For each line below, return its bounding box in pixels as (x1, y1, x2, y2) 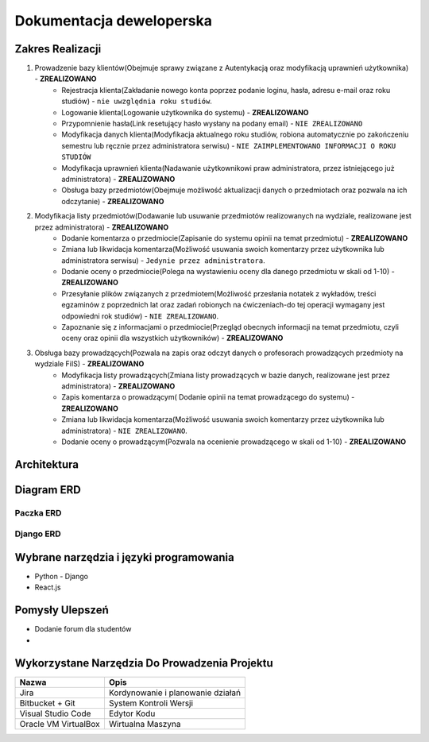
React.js (34, 582, 61, 592)
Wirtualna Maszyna (108, 718, 182, 729)
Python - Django (34, 572, 89, 582)
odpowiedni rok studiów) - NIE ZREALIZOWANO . (61, 311, 219, 321)
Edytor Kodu (108, 708, 156, 719)
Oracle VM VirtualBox (19, 718, 100, 729)
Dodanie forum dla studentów (34, 624, 132, 634)
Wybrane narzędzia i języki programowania (14, 551, 234, 564)
